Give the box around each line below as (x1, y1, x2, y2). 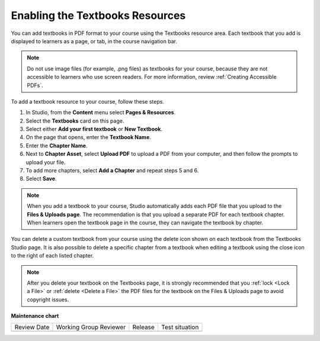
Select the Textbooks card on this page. (25, 117, 124, 124)
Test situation (161, 323, 199, 332)
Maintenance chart (11, 313, 59, 320)
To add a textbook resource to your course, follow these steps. (11, 98, 164, 105)
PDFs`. (27, 82, 44, 89)
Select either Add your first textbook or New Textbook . (25, 126, 163, 133)
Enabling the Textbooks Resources (11, 9, 186, 22)
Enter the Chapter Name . (25, 142, 88, 149)
